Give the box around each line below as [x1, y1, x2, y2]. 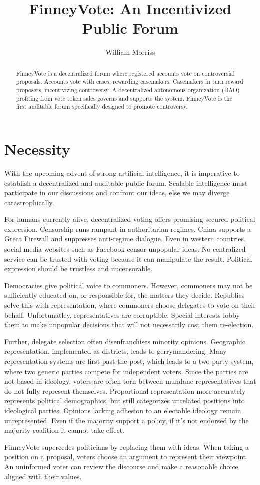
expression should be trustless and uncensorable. [4, 263, 153, 274]
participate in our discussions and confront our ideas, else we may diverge [4, 187, 230, 198]
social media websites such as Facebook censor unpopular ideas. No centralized [4, 244, 246, 254]
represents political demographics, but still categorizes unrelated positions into [4, 395, 245, 406]
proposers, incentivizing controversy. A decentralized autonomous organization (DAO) [16, 86, 240, 94]
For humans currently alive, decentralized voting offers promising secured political [4, 214, 255, 224]
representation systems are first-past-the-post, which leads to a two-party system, [4, 356, 254, 367]
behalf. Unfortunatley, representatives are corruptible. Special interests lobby [4, 309, 240, 320]
